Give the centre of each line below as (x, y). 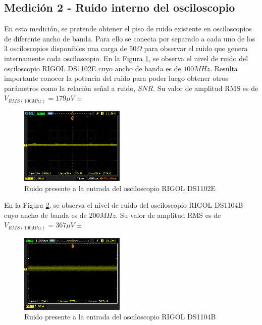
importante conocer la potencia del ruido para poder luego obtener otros (116, 78)
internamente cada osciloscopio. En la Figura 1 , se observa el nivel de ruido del (126, 58)
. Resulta (224, 68)
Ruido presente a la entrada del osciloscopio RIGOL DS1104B (120, 317)
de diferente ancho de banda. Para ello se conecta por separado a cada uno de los (130, 38)
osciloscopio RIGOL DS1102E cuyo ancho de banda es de (93, 68)
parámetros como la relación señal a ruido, (70, 88)
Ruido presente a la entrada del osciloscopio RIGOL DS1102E (120, 188)
